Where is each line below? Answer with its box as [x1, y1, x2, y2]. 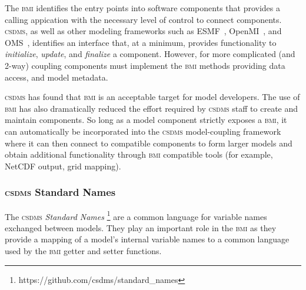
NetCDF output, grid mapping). [5, 159, 121, 172]
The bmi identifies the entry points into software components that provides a [5, 2, 280, 14]
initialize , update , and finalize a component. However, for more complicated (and [5, 48, 295, 60]
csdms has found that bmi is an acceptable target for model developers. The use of [5, 91, 300, 103]
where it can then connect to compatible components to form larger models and [5, 136, 292, 149]
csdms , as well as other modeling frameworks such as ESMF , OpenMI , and [5, 25, 282, 37]
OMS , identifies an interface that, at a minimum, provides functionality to [5, 36, 277, 48]
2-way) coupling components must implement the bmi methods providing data [5, 59, 285, 71]
